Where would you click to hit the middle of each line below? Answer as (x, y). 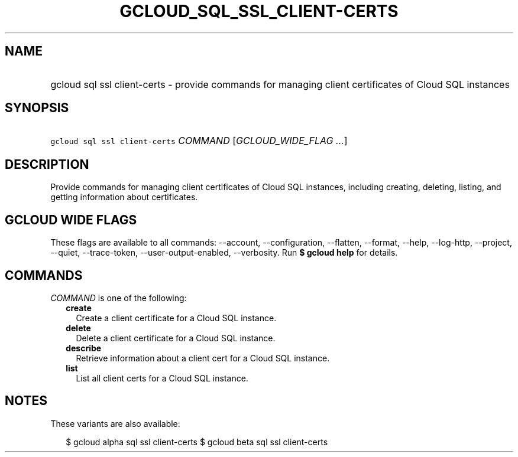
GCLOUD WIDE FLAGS (71, 220)
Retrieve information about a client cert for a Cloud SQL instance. (203, 358)
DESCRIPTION (47, 164)
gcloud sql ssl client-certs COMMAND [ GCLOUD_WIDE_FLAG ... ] (199, 141)
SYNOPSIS (37, 108)
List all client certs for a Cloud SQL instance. (162, 378)
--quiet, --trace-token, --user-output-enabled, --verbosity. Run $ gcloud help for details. (224, 253)
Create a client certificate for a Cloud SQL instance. (176, 318)
